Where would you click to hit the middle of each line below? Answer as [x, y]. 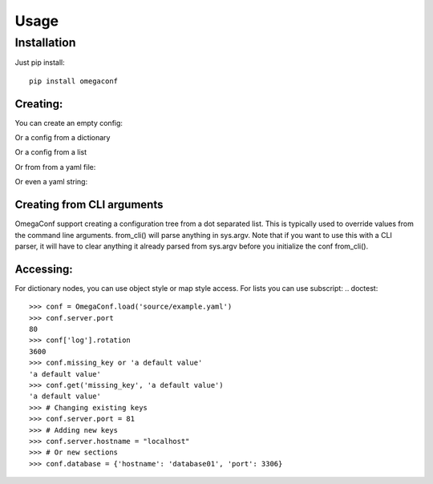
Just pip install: [40, 63]
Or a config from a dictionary [63, 138]
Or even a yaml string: [51, 182]
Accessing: [44, 269]
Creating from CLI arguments [89, 205]
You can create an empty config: [69, 123]
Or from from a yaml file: [55, 167]
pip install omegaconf [74, 81]
